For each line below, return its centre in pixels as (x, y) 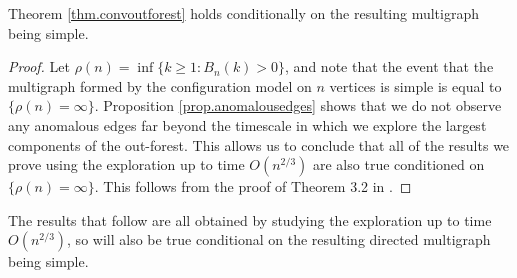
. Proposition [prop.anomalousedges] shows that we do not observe (298, 105)
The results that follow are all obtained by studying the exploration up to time (250, 219)
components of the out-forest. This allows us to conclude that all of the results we (259, 144)
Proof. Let (39, 66)
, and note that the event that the (389, 66)
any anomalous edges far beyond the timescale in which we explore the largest (247, 124)
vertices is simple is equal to (415, 85)
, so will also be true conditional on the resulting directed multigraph (279, 239)
